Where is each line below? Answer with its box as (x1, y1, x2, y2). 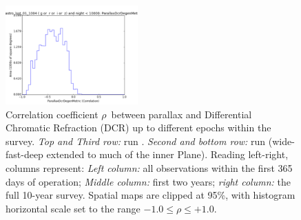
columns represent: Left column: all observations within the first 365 (6, 160, 293, 175)
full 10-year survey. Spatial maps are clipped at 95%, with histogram (6, 188, 295, 202)
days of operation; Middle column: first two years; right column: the (6, 174, 291, 188)
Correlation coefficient (6, 107, 98, 121)
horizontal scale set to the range (6, 201, 141, 215)
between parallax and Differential (111, 107, 252, 121)
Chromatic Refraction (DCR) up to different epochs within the (6, 120, 271, 135)
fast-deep (6, 147, 43, 162)
